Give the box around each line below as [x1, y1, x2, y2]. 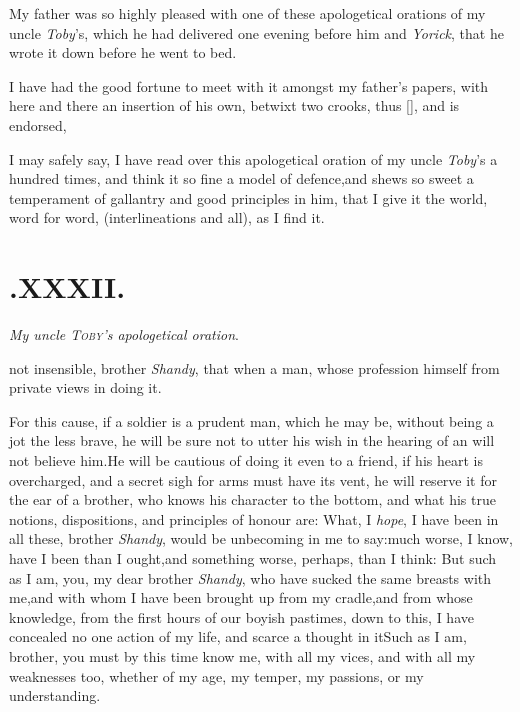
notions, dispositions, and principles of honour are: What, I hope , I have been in [9, 508, 499, 529]
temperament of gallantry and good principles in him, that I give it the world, [9, 187, 488, 208]
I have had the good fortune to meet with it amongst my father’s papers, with [9, 75, 489, 96]
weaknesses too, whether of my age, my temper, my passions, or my [9, 665, 424, 686]
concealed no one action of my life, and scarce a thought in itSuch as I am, [9, 626, 467, 647]
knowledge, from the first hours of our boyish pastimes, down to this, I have [9, 606, 474, 627]
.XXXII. [9, 266, 126, 307]
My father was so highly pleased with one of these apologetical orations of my [9, 3, 486, 23]
